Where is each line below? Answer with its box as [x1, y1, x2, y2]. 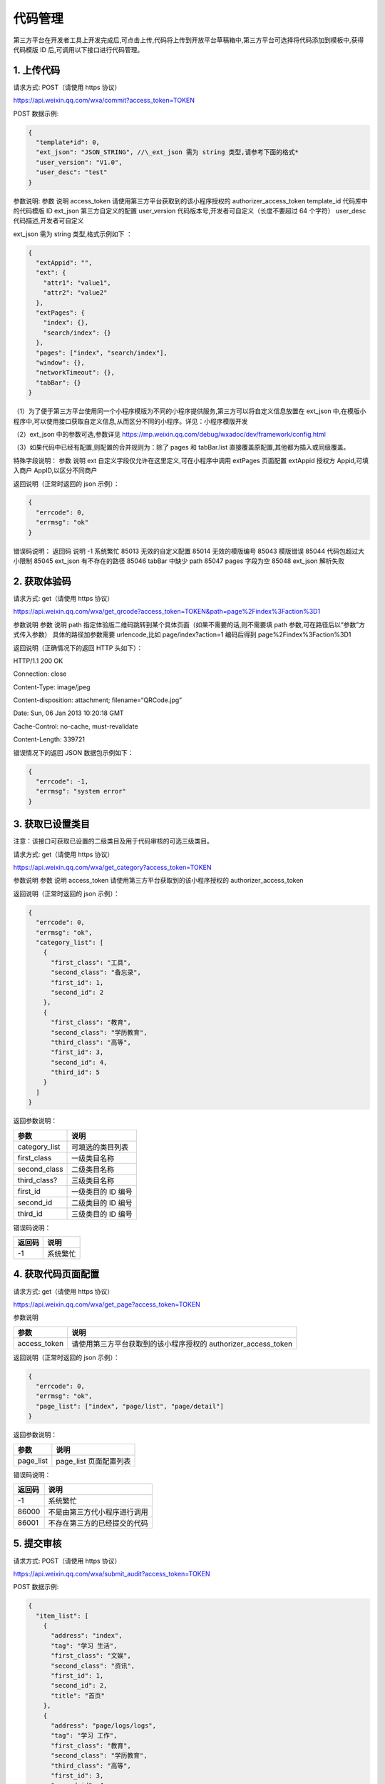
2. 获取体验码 [13, 575, 71, 587]
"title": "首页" [51, 1691, 105, 1700]
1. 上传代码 [13, 64, 61, 76]
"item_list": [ [36, 1611, 89, 1620]
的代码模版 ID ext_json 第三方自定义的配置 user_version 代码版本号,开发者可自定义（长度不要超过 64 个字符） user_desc [13, 206, 366, 215]
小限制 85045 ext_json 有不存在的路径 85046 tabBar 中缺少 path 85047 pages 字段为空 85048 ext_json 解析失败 [13, 557, 345, 565]
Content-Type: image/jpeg [13, 682, 91, 691]
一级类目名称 [71, 1153, 115, 1163]
